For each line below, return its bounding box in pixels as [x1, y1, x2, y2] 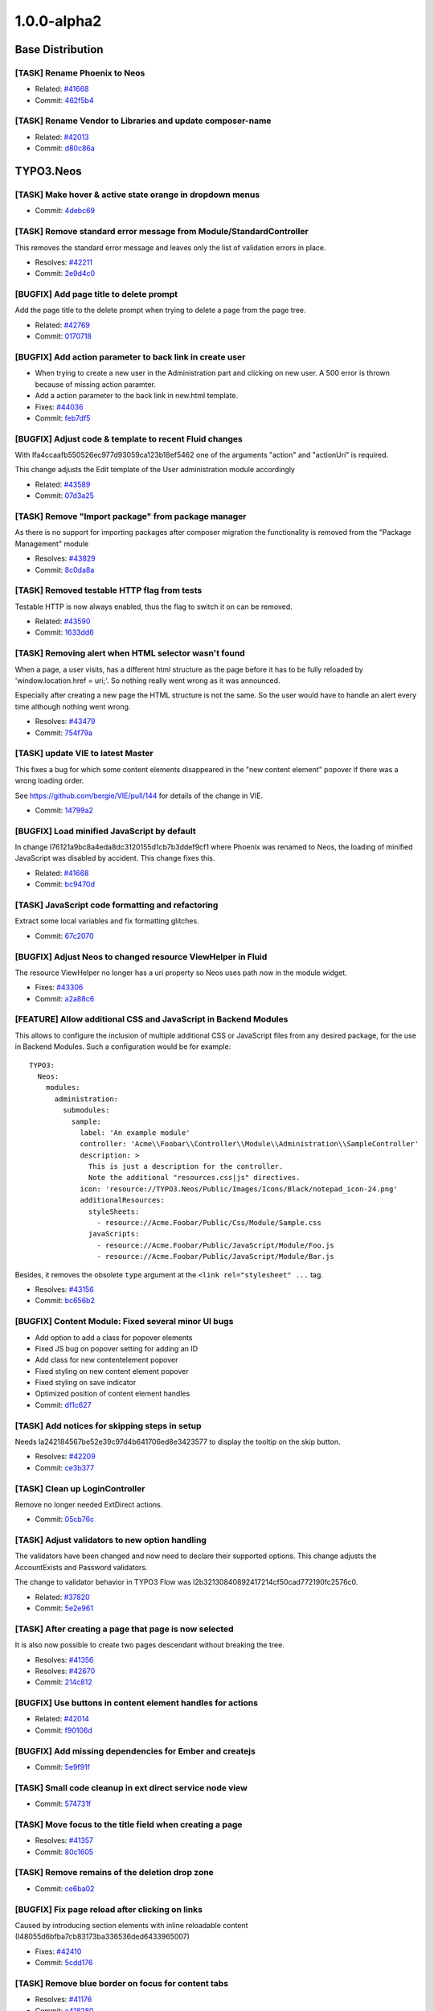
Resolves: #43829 [35, 553, 96, 563]
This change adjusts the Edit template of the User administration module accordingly [14, 465, 295, 475]
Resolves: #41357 [35, 1836, 94, 1845]
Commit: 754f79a [35, 728, 92, 738]
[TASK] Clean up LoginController [14, 1483, 145, 1494]
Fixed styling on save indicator [35, 1378, 137, 1388]
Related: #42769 [35, 320, 90, 330]
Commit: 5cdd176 [35, 1958, 93, 1968]
